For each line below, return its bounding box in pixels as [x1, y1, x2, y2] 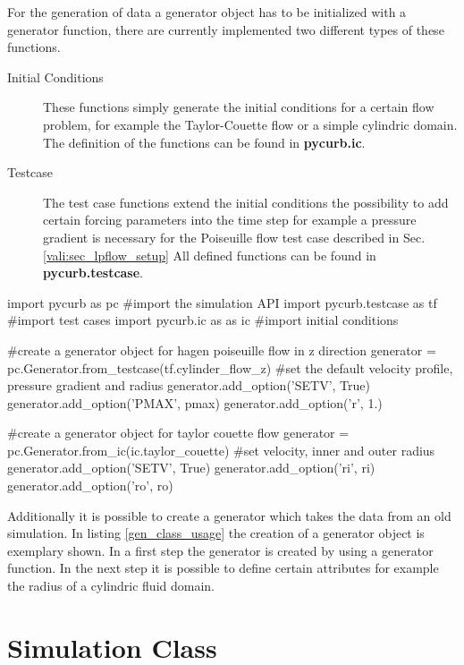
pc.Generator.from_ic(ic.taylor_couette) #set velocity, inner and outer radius [7, 440, 435, 459]
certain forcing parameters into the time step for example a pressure [43, 210, 417, 229]
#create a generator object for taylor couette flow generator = [7, 423, 350, 442]
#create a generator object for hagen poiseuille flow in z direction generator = [7, 340, 436, 359]
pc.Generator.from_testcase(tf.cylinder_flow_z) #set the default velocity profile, [7, 358, 453, 377]
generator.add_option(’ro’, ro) [7, 476, 173, 495]
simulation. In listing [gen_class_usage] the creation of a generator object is [7, 524, 425, 542]
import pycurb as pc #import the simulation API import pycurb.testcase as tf [7, 293, 437, 311]
